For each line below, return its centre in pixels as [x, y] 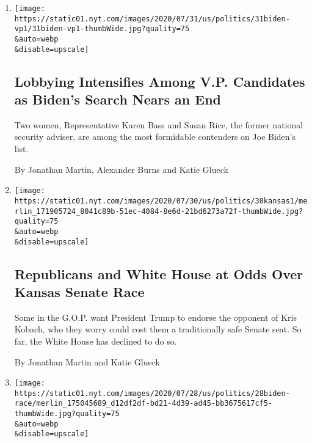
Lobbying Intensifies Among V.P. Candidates [160, 81]
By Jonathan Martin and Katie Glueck [87, 361]
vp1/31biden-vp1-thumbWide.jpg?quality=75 [102, 29]
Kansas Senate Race [79, 291]
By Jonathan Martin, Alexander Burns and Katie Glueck [121, 169]
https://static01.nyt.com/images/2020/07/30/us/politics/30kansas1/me [161, 201]
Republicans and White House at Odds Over [159, 273]
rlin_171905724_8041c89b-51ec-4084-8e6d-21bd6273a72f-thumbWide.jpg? [159, 211]
